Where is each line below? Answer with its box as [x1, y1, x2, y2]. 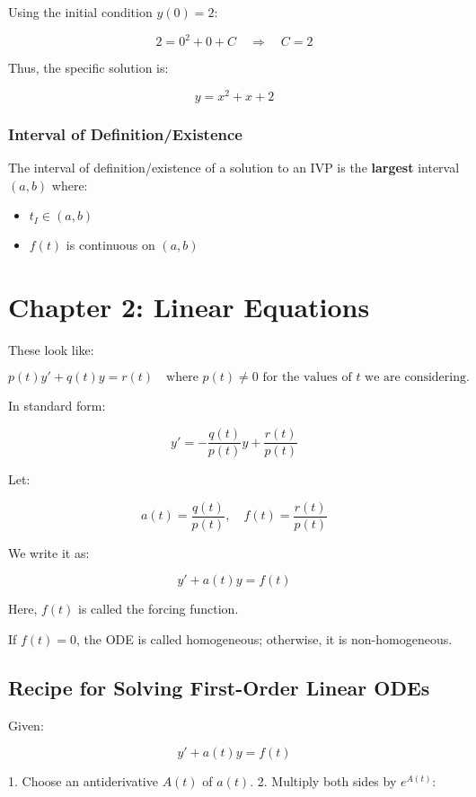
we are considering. [365, 371, 470, 385]
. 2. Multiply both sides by [250, 772, 397, 791]
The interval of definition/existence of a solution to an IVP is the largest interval [8, 157, 460, 176]
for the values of [262, 371, 352, 385]
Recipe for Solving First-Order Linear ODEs [8, 673, 430, 701]
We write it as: [8, 543, 90, 562]
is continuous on [66, 235, 155, 254]
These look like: [8, 340, 94, 359]
